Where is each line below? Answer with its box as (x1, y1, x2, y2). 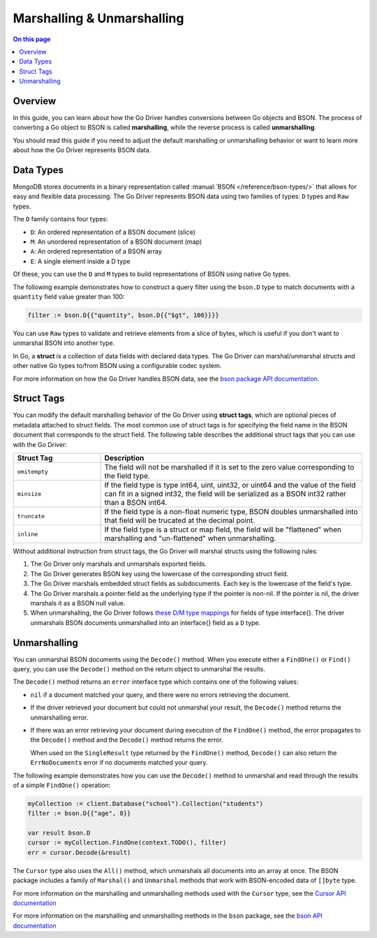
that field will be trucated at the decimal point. (104, 515, 256, 525)
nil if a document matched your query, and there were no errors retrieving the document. (30, 690, 290, 698)
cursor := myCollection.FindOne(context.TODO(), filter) (27, 839, 227, 847)
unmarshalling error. (30, 713, 89, 721)
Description (104, 453, 145, 462)
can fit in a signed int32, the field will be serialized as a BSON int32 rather (104, 489, 347, 499)
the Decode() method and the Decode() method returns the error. (30, 735, 223, 744)
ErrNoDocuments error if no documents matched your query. (30, 759, 208, 767)
